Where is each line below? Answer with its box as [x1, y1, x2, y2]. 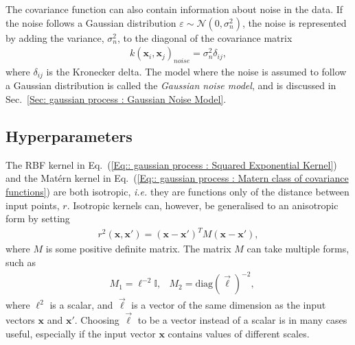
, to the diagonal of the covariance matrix [117, 30, 293, 45]
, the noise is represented [242, 15, 347, 29]
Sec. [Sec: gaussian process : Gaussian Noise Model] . [5, 92, 227, 106]
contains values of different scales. [168, 326, 310, 340]
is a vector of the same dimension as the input [131, 298, 326, 312]
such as [5, 254, 36, 269]
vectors [5, 313, 35, 327]
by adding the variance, [5, 30, 104, 45]
